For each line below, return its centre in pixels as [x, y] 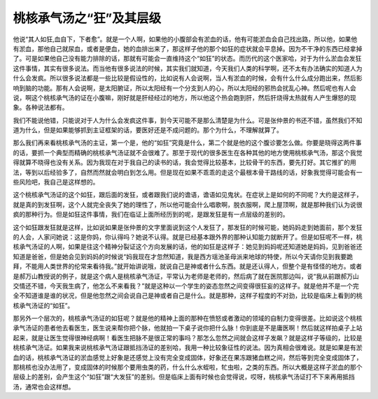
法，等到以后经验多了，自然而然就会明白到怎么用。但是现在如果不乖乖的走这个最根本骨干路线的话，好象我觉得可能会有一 [188, 172]
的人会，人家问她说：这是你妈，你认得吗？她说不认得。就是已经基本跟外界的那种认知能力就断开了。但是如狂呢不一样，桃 [188, 237]
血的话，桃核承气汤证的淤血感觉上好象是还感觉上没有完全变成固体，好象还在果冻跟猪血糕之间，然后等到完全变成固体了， [188, 357]
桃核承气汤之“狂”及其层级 [87, 18]
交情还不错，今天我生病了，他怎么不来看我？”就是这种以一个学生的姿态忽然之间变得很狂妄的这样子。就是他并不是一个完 [186, 286]
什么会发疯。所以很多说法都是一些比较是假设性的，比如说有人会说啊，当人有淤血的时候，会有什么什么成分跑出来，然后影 [188, 78]
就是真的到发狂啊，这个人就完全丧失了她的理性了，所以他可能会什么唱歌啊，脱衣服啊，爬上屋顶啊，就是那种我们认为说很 [188, 204]
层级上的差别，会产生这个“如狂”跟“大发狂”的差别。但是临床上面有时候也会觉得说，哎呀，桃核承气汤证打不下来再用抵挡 [184, 377]
